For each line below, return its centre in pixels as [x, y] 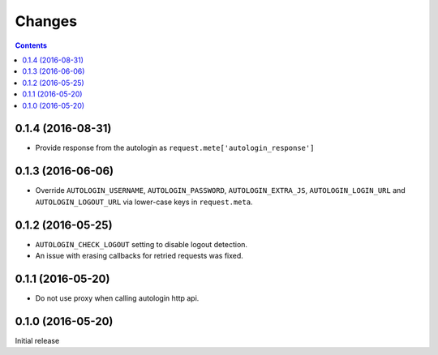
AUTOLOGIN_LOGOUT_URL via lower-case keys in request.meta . [144, 202]
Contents [31, 45]
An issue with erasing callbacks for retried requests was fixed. [139, 256]
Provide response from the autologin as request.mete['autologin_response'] [175, 148]
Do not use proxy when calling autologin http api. [117, 298]
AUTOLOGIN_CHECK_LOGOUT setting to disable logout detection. [141, 244]
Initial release [37, 340]
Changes [46, 21]
